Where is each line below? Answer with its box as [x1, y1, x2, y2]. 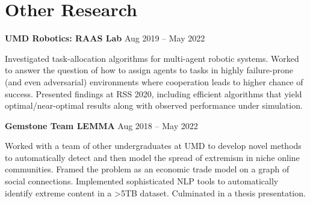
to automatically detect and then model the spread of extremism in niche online [5, 151, 300, 163]
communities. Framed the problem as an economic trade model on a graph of [5, 163, 290, 175]
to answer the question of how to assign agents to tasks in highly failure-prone [5, 64, 293, 76]
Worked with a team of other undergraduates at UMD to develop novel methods [5, 139, 302, 152]
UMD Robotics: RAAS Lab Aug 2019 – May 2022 [5, 32, 205, 44]
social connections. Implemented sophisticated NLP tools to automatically [5, 175, 279, 187]
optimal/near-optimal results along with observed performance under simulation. [5, 99, 303, 112]
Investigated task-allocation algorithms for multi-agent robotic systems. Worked [5, 52, 299, 64]
